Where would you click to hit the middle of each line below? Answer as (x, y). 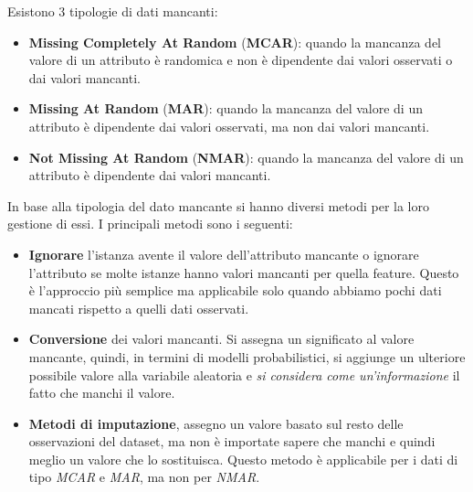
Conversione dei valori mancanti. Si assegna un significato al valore (221, 339)
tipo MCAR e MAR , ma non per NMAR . (144, 477)
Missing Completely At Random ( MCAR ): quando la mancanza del (235, 42)
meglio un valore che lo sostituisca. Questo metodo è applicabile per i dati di (243, 459)
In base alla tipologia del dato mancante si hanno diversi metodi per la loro (218, 205)
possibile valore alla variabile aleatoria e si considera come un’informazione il (244, 374)
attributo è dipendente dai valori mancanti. (150, 175)
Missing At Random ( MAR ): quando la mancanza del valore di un (226, 108)
